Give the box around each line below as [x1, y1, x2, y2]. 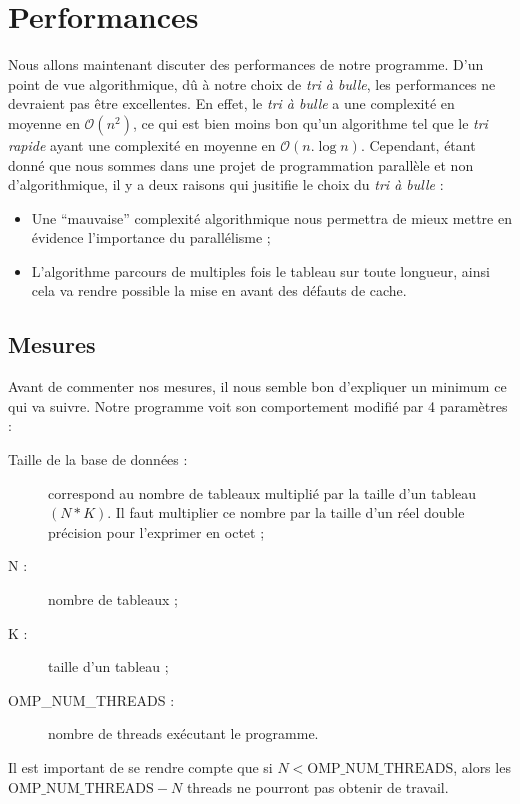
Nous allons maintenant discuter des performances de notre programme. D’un [8, 54, 484, 75]
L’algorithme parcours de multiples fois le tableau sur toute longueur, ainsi [31, 260, 490, 281]
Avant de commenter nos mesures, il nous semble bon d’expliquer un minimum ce [8, 376, 507, 397]
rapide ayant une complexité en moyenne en [8, 134, 276, 155]
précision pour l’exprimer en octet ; [48, 521, 265, 542]
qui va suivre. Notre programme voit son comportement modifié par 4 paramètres [8, 395, 508, 416]
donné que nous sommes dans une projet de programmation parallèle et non [8, 154, 474, 175]
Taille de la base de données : [8, 449, 188, 470]
